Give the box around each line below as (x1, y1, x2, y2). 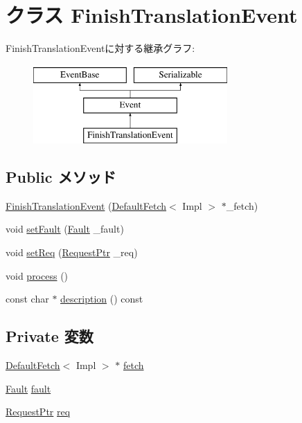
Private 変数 (6, 325, 94, 347)
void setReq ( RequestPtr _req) (6, 245, 138, 260)
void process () (6, 268, 69, 282)
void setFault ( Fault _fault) (6, 222, 124, 236)
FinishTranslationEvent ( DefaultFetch (6, 198, 167, 213)
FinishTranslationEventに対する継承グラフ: (6, 41, 195, 55)
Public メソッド (6, 166, 116, 188)
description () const (60, 291, 143, 306)
